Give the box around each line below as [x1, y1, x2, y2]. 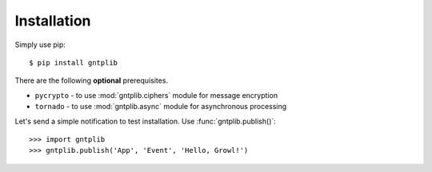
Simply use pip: [14, 40, 66, 49]
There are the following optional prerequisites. [14, 76, 168, 85]
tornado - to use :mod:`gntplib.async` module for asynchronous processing [34, 102, 287, 111]
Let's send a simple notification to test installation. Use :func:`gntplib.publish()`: [14, 116, 276, 126]
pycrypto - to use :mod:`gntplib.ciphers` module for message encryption [34, 90, 278, 100]
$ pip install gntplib [29, 58, 118, 67]
